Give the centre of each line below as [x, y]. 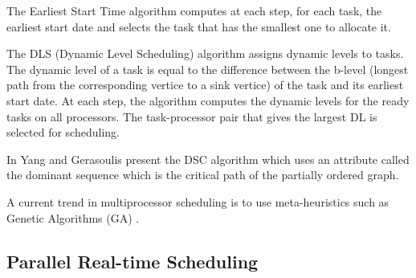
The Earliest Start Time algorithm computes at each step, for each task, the [194, 10]
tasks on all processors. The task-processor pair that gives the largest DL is [192, 116]
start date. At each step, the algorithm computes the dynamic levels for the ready [208, 100]
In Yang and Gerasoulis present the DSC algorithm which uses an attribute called [208, 159]
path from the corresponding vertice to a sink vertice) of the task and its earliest [205, 85]
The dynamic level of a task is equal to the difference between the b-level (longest [208, 69]
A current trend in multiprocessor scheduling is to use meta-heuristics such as [198, 201]
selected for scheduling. [63, 132]
